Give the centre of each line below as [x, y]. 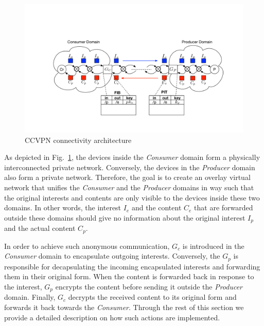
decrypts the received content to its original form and [152, 297]
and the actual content [40, 228]
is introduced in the [213, 246]
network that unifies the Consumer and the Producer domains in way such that [129, 187]
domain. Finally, [30, 297]
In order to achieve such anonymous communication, [87, 246]
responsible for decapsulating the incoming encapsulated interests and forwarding [132, 266]
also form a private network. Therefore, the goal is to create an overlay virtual [127, 177]
